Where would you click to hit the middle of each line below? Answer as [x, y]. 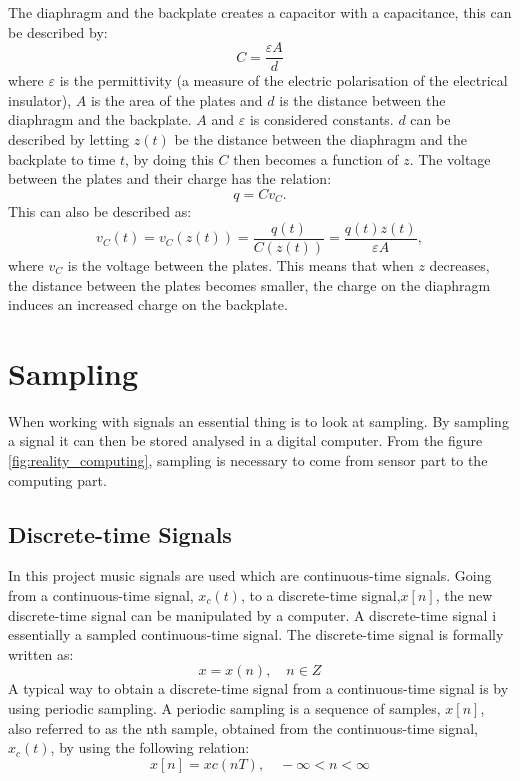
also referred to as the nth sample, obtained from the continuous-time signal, [243, 727]
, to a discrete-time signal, [320, 595]
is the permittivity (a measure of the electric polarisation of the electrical [283, 80]
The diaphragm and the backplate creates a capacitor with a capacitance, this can [260, 12]
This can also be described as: [100, 211]
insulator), [40, 99]
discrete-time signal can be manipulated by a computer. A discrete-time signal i [252, 614]
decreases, [459, 264]
